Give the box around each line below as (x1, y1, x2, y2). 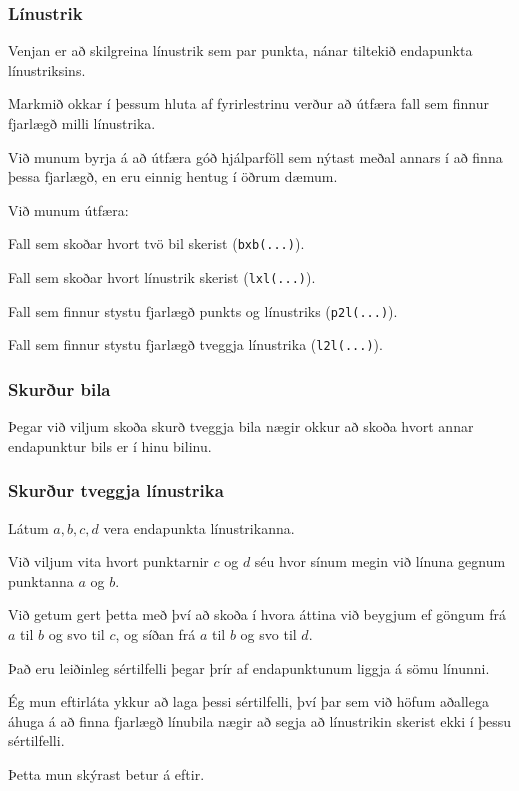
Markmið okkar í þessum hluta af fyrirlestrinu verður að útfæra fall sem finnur (8, 93, 489, 114)
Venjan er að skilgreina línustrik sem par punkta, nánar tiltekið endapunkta (8, 40, 473, 61)
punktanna (8, 570, 74, 591)
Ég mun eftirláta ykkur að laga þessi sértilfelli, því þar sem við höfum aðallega (8, 691, 489, 712)
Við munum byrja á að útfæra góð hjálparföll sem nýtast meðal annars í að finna (8, 146, 503, 167)
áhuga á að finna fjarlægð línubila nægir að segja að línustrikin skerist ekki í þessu (8, 710, 512, 731)
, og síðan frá (115, 624, 196, 644)
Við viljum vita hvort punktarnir (8, 551, 209, 572)
